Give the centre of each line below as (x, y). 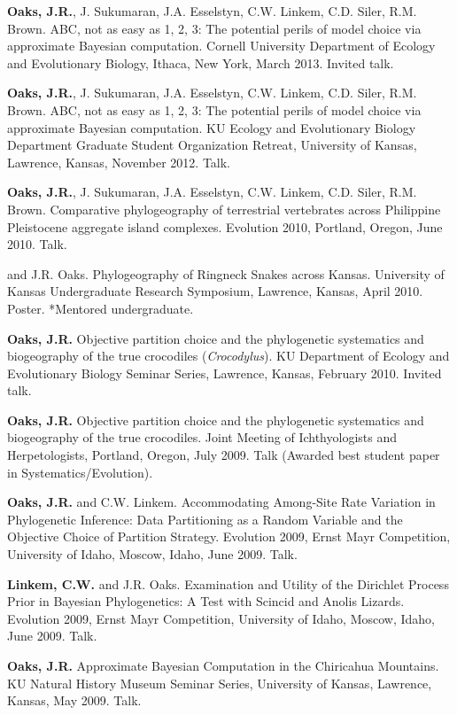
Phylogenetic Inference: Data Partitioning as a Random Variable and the (205, 519)
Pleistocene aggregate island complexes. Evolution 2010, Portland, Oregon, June (225, 226)
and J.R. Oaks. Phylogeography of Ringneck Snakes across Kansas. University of (226, 273)
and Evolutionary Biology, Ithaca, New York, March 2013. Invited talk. (201, 62)
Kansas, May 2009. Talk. (74, 700)
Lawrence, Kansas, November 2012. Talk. (119, 162)
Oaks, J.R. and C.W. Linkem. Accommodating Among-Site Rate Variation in (221, 502)
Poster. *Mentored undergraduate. (101, 308)
